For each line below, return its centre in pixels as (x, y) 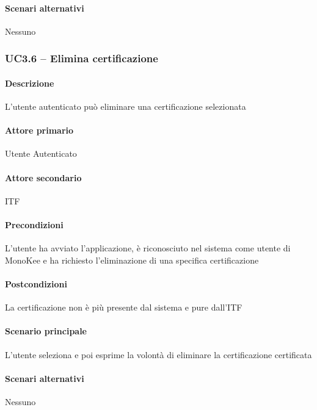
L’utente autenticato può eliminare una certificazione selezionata (126, 106)
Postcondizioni (36, 283)
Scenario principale (46, 331)
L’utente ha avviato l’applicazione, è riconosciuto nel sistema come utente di (148, 248)
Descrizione (30, 83)
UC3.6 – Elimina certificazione (82, 58)
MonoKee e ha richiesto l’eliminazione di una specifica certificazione (132, 260)
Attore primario (39, 130)
